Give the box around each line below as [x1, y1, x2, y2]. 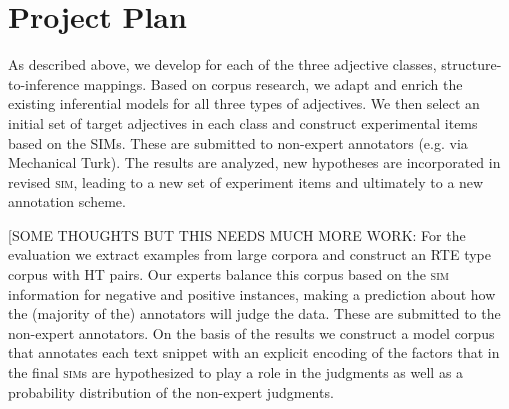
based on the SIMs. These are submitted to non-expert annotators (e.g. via [8, 132, 468, 153]
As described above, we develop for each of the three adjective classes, [8, 54, 437, 75]
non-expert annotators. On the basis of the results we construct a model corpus [8, 322, 495, 343]
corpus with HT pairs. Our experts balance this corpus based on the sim [8, 264, 449, 285]
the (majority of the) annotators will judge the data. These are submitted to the [8, 303, 501, 324]
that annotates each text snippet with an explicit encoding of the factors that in [8, 342, 500, 363]
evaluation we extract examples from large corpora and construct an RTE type [8, 244, 491, 265]
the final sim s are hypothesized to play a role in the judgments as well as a [8, 362, 464, 383]
